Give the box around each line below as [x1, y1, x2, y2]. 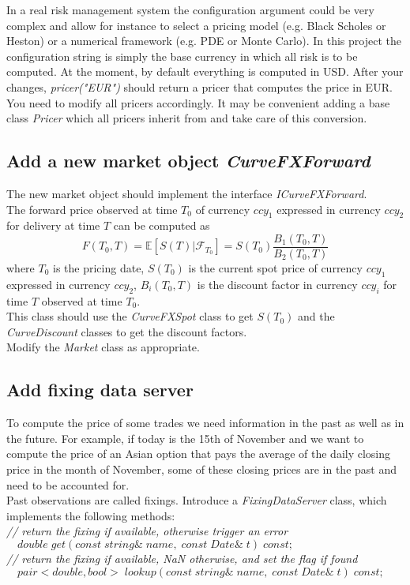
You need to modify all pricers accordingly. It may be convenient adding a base [6, 94, 390, 111]
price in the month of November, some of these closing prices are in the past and [6, 460, 397, 477]
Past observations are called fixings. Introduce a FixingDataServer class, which [6, 492, 387, 508]
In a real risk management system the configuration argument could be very [6, 2, 374, 17]
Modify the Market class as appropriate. [6, 339, 200, 355]
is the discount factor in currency [197, 276, 358, 292]
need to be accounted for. [6, 476, 130, 493]
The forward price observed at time [6, 201, 178, 217]
